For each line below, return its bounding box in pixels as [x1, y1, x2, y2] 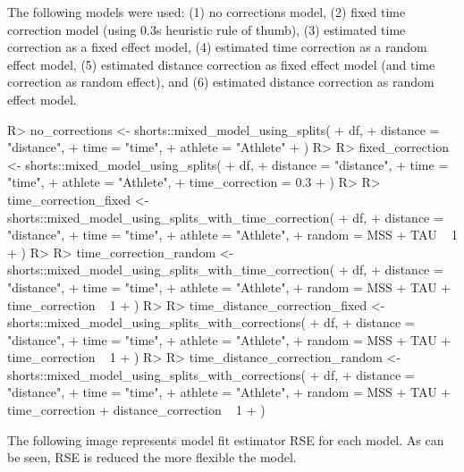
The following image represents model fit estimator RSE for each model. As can [7, 430, 444, 449]
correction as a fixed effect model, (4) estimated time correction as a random [7, 38, 427, 56]
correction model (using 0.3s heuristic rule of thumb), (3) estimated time [7, 20, 406, 38]
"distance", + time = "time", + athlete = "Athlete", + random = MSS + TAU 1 [7, 225, 458, 244]
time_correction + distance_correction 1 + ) [7, 400, 266, 419]
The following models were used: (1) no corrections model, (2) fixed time [7, 3, 406, 21]
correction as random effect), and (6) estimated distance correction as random [7, 72, 434, 91]
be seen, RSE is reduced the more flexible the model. [7, 448, 297, 467]
